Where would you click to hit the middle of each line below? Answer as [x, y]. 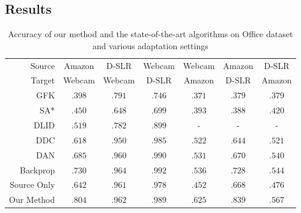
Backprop [38, 169]
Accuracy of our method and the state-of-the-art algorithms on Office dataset [150, 34]
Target [43, 80]
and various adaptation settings [150, 45]
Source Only [32, 184]
